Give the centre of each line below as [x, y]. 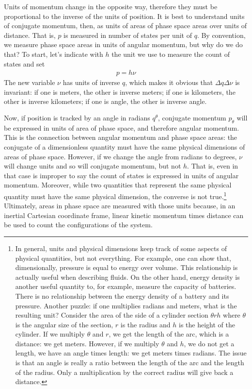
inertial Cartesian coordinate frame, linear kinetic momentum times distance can [124, 215]
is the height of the [207, 324]
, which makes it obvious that [169, 82]
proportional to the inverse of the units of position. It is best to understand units [124, 16]
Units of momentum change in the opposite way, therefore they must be [111, 6]
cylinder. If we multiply [50, 334]
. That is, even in [213, 166]
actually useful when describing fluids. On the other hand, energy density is [127, 277]
